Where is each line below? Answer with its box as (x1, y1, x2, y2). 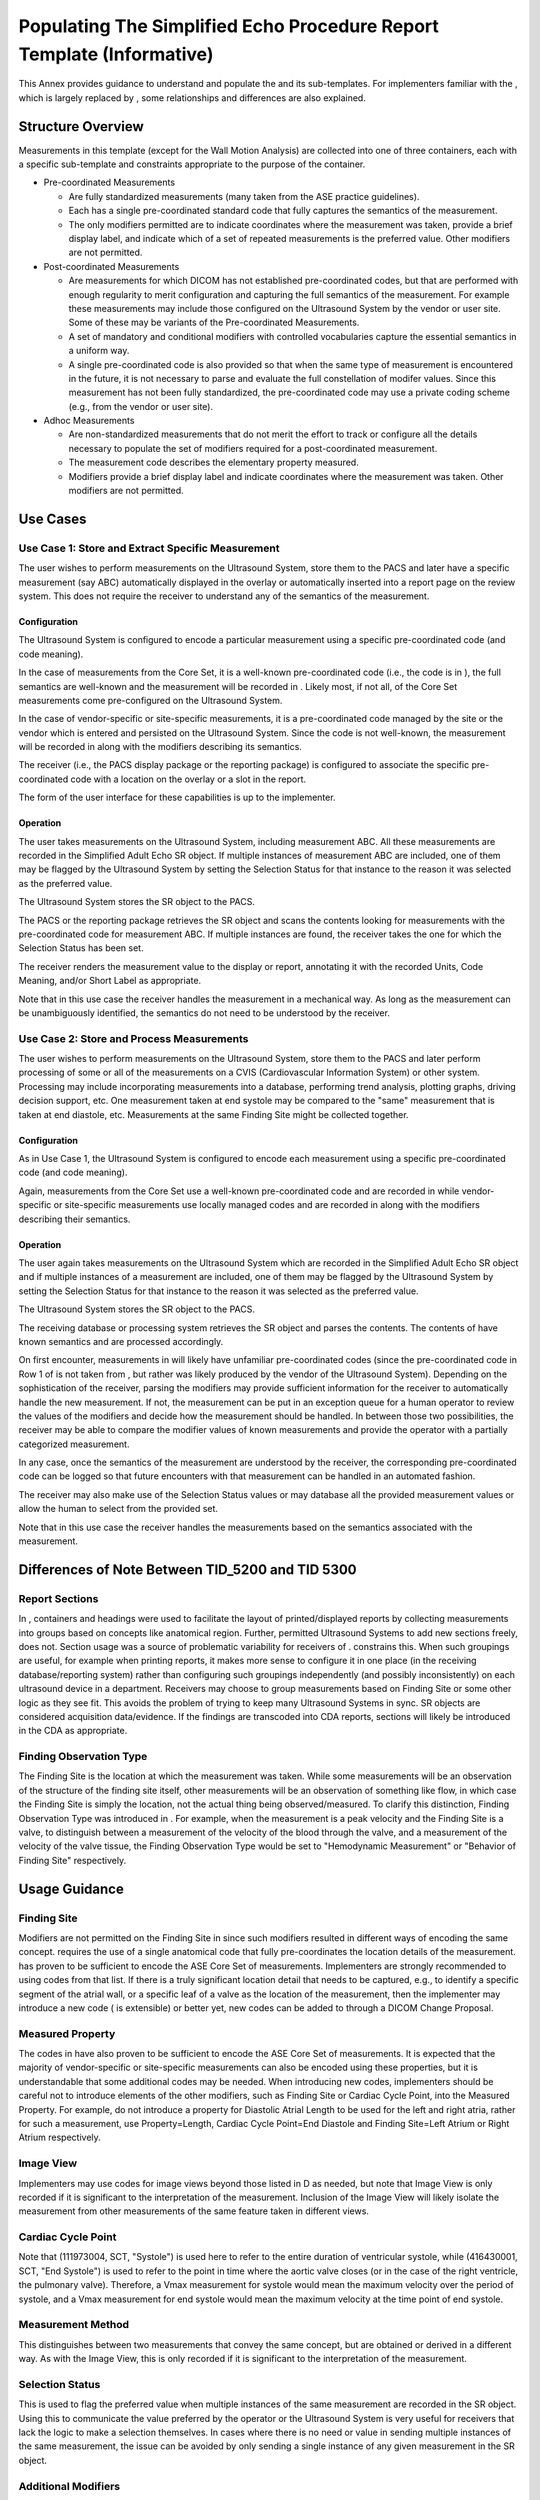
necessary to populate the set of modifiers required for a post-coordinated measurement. (68, 442, 438, 454)
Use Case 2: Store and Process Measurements (18, 1031, 249, 1045)
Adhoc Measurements (43, 415, 135, 427)
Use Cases (18, 510, 87, 527)
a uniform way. (68, 345, 130, 357)
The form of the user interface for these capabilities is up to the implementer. (18, 791, 336, 804)
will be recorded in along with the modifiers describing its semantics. (18, 741, 302, 753)
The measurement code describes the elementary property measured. (68, 456, 359, 469)
